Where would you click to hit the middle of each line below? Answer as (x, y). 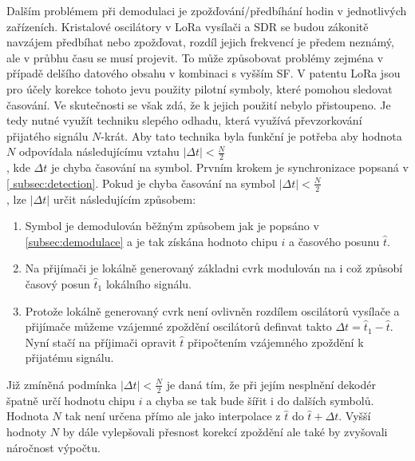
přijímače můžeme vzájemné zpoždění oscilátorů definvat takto (178, 326)
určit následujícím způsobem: (125, 199)
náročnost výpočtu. (53, 447)
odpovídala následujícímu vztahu (99, 151)
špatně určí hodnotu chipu (71, 400)
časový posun (57, 283)
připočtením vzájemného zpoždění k (275, 342)
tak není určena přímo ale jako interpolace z (173, 416)
